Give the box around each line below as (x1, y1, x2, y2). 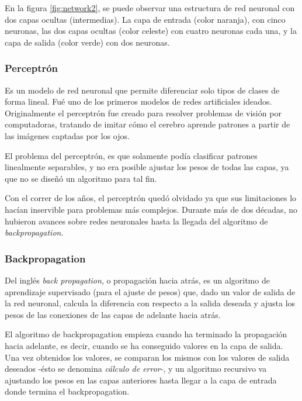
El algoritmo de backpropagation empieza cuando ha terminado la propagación (5, 328, 287, 340)
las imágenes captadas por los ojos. (5, 129, 130, 141)
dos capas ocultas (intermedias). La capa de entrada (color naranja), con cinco (5, 13, 286, 25)
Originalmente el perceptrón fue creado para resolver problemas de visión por (5, 106, 282, 119)
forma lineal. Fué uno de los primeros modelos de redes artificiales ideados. (5, 95, 272, 108)
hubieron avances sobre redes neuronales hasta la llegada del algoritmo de (5, 215, 268, 227)
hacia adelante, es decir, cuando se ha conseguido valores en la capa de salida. (5, 339, 283, 351)
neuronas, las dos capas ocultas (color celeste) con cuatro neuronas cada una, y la (5, 25, 297, 37)
